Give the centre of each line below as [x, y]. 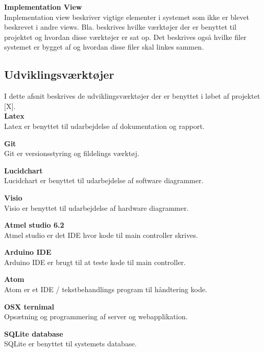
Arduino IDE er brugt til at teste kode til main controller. [95, 262]
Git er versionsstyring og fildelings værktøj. [72, 153]
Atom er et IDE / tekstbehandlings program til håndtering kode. [106, 289]
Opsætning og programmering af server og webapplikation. [96, 316]
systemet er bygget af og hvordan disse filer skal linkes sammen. [104, 47]
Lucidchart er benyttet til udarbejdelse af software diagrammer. [104, 180]
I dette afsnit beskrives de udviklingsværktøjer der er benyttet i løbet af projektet [132, 96]
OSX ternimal [29, 306]
